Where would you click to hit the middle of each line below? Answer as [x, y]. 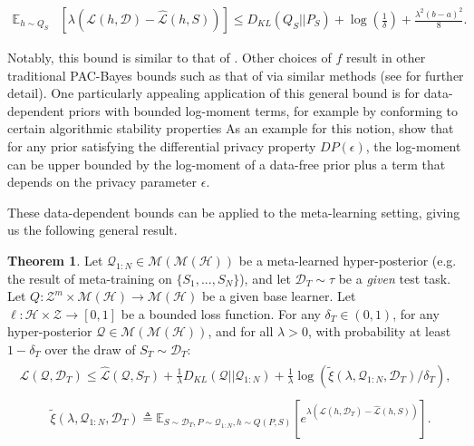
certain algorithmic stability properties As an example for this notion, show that [231, 128]
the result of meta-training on [90, 278]
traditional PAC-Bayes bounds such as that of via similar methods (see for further [236, 75]
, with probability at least [379, 331]
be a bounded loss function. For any [221, 313]
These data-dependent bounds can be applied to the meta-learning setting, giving [234, 212]
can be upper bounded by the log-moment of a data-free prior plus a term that [227, 164]
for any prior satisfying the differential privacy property [162, 146]
